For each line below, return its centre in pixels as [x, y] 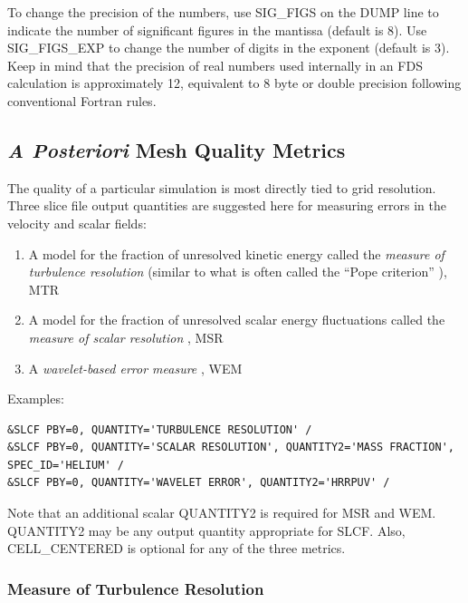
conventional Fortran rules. [82, 100]
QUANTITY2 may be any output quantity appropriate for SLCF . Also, [206, 530]
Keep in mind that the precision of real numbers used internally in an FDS [215, 65]
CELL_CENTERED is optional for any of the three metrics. [177, 548]
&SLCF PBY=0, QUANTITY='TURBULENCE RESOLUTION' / [160, 429]
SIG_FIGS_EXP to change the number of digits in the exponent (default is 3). [229, 48]
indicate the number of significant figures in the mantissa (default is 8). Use [217, 29]
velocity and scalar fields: [77, 223]
